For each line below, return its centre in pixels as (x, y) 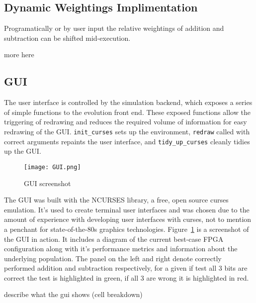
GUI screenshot (47, 183)
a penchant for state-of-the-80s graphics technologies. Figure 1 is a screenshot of (127, 229)
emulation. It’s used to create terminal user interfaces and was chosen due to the (127, 209)
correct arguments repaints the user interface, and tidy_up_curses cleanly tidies (127, 141)
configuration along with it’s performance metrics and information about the (121, 249)
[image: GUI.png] (52, 167)
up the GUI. (23, 151)
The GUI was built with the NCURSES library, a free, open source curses (116, 200)
